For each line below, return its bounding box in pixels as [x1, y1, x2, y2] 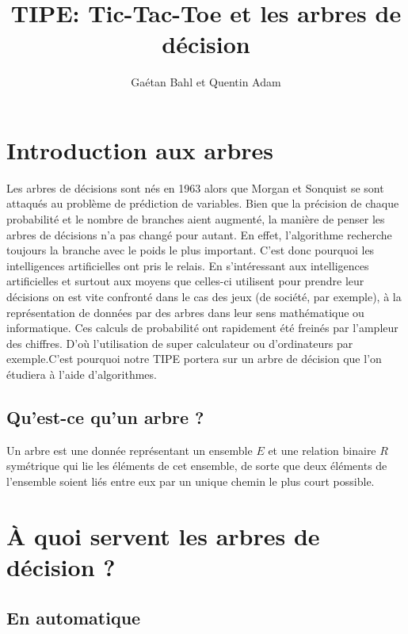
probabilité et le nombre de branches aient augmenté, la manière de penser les [6, 211, 385, 227]
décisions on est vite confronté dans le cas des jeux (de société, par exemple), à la [6, 288, 402, 304]
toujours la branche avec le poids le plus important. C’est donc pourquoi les [6, 242, 375, 258]
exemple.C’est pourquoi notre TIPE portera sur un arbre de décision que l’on [6, 350, 382, 367]
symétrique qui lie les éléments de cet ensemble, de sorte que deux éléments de [6, 457, 387, 474]
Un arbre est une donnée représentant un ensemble [6, 441, 253, 458]
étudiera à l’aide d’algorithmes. [6, 365, 157, 382]
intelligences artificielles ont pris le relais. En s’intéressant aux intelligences [6, 257, 369, 273]
